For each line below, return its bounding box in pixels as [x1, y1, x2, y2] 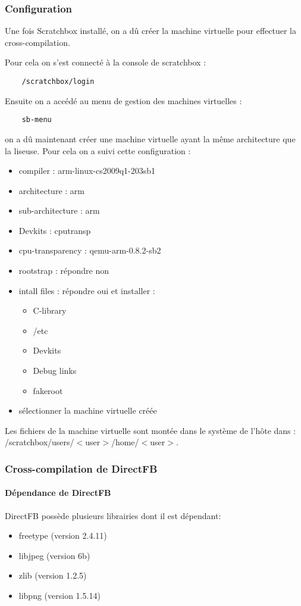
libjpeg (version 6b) [18, 549, 90, 561]
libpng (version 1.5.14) [18, 589, 101, 602]
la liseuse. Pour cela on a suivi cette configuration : [5, 144, 191, 157]
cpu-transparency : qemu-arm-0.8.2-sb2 [18, 244, 161, 257]
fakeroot [33, 384, 63, 396]
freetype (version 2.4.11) [18, 529, 107, 542]
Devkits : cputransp [18, 224, 91, 236]
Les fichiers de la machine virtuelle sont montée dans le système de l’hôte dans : [5, 424, 296, 436]
